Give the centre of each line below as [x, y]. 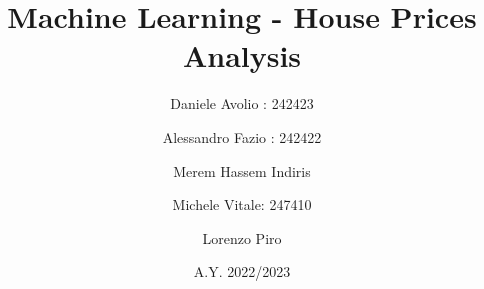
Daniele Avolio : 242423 [242, 103]
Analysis [242, 55]
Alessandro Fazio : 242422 [242, 136]
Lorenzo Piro [242, 237]
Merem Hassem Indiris [242, 170]
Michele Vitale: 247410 [242, 204]
